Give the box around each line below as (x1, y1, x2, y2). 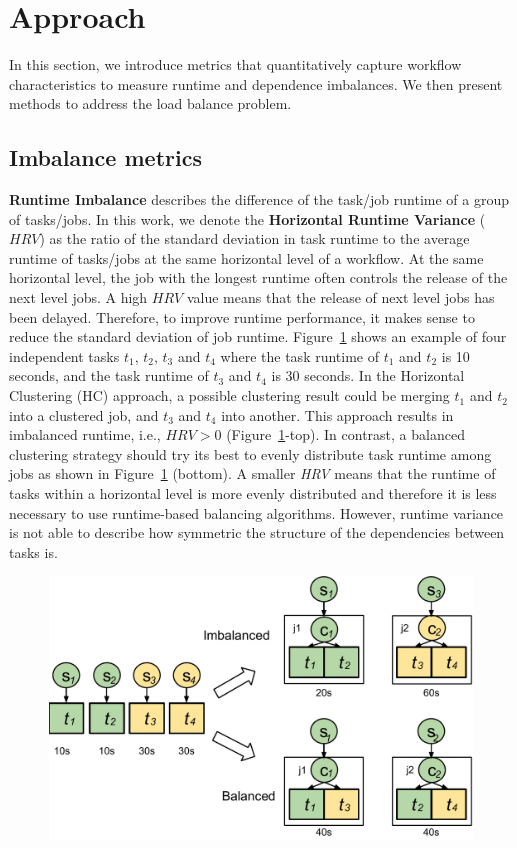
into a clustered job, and (9, 404, 159, 425)
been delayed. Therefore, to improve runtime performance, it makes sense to (9, 306, 475, 327)
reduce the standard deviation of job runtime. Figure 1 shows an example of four (9, 326, 507, 347)
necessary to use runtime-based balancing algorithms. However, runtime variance (9, 502, 504, 523)
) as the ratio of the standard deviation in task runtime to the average (39, 228, 470, 249)
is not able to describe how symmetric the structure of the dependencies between (9, 522, 505, 543)
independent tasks (9, 345, 120, 366)
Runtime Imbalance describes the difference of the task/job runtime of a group (9, 189, 510, 210)
